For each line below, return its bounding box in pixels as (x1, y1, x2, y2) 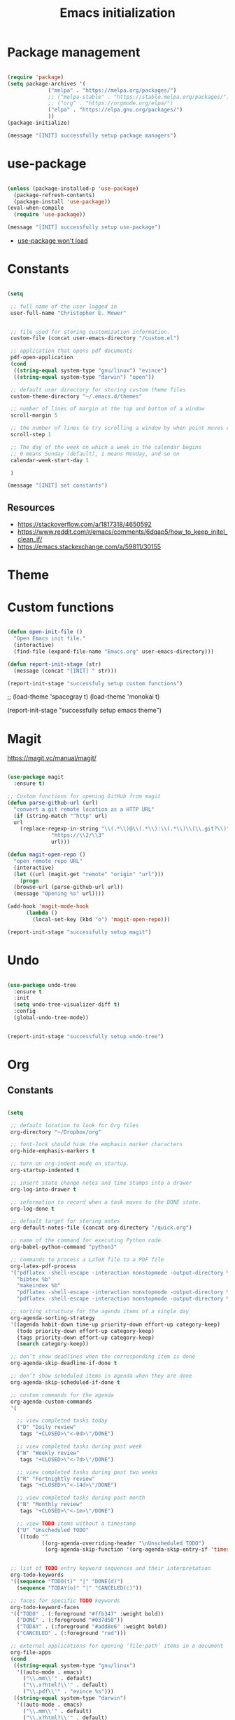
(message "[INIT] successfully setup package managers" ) (7, 132, 177, 139)
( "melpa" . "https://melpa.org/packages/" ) (48, 86, 177, 94)
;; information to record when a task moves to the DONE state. (10, 1198, 201, 1206)
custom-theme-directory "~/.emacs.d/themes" (10, 393, 142, 400)
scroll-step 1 (10, 431, 52, 438)
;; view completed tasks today (16, 1417, 108, 1425)
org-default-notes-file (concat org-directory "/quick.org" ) (10, 1224, 192, 1232)
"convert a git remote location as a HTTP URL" (13, 805, 155, 813)
